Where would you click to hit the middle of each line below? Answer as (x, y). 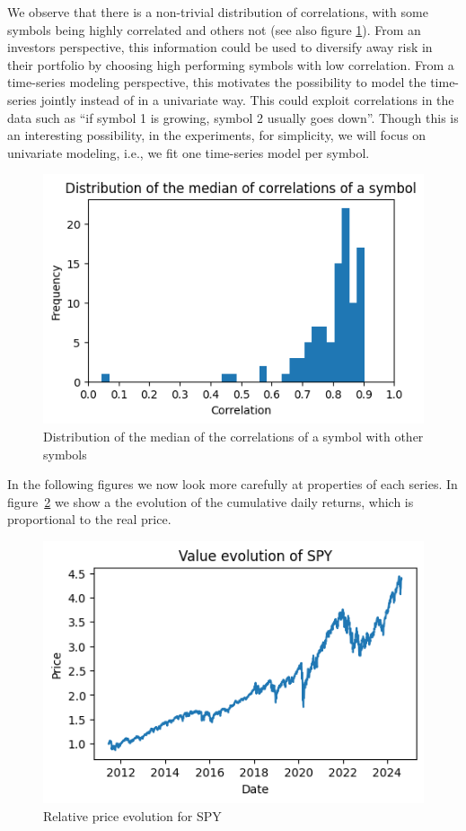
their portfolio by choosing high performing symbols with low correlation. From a (231, 64)
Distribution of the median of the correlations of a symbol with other (233, 436)
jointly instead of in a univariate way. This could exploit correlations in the (247, 99)
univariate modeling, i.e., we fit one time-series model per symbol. (189, 152)
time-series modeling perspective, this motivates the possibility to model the (217, 82)
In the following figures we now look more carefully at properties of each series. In (233, 484)
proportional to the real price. (89, 519)
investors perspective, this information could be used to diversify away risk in (220, 47)
